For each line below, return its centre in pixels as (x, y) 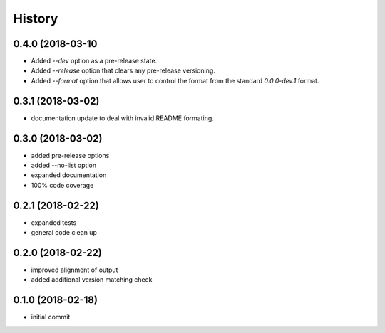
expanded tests (54, 222)
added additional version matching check (92, 280)
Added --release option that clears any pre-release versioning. (123, 70)
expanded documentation (69, 175)
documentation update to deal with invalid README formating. (122, 118)
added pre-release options (70, 155)
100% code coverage (62, 185)
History (36, 18)
